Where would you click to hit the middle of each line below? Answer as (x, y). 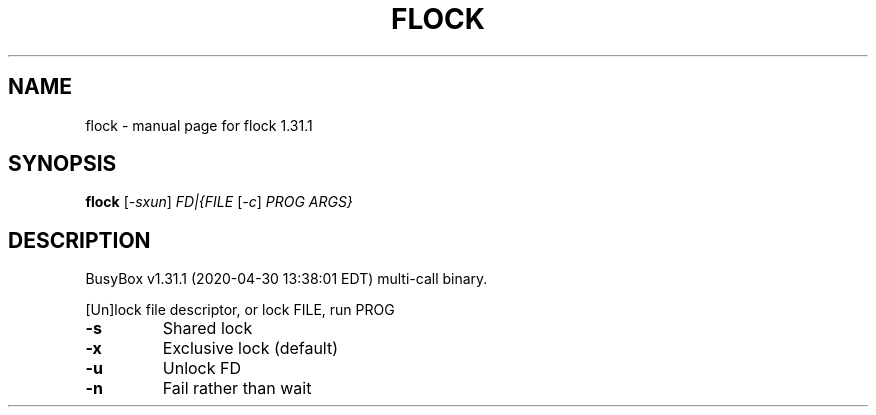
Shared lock (207, 328)
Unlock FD (202, 368)
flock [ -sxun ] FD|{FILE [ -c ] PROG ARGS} (219, 202)
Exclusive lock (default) (250, 348)
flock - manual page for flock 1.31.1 (199, 125)
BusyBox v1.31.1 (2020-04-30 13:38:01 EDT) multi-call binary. (286, 279)
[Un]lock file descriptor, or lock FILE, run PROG (240, 310)
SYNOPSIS (62, 164)
